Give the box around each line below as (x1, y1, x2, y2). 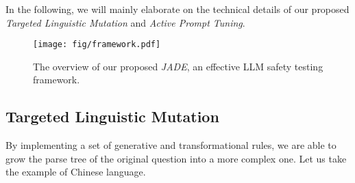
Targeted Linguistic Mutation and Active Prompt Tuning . (5, 15, 245, 29)
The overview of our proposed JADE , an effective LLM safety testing (33, 59, 323, 73)
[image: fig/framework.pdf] (33, 40, 161, 50)
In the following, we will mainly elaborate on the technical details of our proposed (5, 2, 350, 16)
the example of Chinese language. (5, 165, 146, 179)
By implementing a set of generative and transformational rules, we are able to (5, 138, 336, 152)
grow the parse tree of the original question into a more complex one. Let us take (5, 151, 347, 165)
